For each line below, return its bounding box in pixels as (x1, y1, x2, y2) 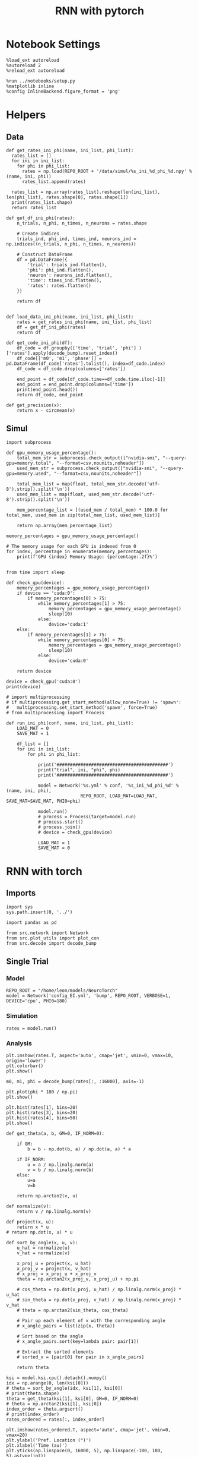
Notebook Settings (6, 37, 101, 51)
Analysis (6, 1039, 33, 1047)
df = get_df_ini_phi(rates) (17, 324, 86, 330)
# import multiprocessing (6, 694, 70, 700)
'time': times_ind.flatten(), (27, 277, 102, 283)
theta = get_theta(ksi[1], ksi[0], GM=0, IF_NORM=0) (6, 1396, 139, 1402)
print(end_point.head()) (17, 386, 78, 393)
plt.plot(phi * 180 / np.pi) (6, 1089, 78, 1095)
